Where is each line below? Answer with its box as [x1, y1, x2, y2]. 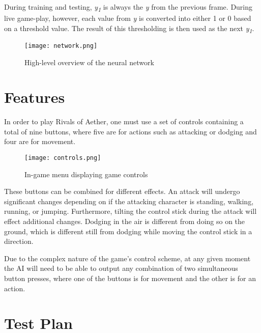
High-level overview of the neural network [24, 57, 154, 67]
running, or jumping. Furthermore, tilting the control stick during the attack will [4, 206, 257, 216]
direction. [4, 236, 34, 246]
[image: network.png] [24, 42, 98, 49]
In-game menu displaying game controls [24, 169, 148, 179]
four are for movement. [4, 136, 76, 147]
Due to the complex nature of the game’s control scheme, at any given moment [4, 253, 251, 263]
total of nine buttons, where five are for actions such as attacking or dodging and [4, 126, 257, 136]
